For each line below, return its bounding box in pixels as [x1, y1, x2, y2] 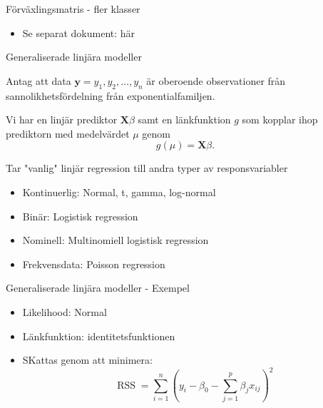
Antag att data [6, 73, 71, 88]
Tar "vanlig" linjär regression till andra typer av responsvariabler [6, 160, 288, 175]
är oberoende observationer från [146, 73, 286, 88]
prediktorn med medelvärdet [6, 126, 130, 141]
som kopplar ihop [242, 112, 318, 127]
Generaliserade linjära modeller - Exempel [6, 280, 190, 295]
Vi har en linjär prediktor [6, 112, 118, 127]
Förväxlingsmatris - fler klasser [6, 1, 140, 16]
